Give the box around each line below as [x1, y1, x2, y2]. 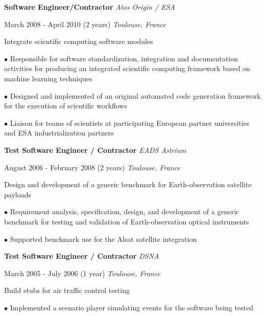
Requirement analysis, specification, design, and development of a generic [10, 206, 239, 217]
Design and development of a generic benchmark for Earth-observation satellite [4, 179, 252, 190]
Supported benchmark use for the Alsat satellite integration [10, 233, 197, 244]
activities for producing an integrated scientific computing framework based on [4, 63, 250, 74]
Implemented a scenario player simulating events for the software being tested [10, 302, 254, 312]
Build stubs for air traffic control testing [4, 285, 130, 296]
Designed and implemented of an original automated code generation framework [10, 90, 261, 101]
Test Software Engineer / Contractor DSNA [4, 251, 159, 261]
